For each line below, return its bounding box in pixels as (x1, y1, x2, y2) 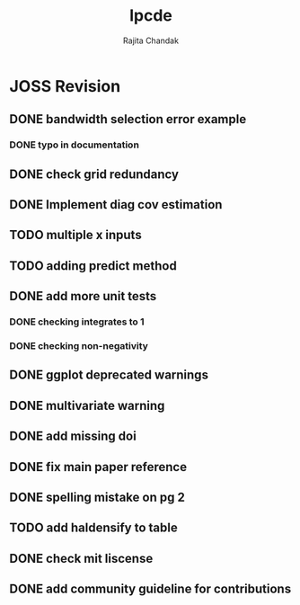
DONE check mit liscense (9, 550, 154, 566)
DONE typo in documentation (9, 138, 139, 151)
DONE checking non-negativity (9, 340, 148, 352)
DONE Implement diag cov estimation (9, 197, 223, 212)
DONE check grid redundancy (9, 166, 180, 182)
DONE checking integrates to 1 (9, 316, 146, 328)
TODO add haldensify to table (9, 520, 178, 536)
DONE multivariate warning (9, 397, 165, 414)
